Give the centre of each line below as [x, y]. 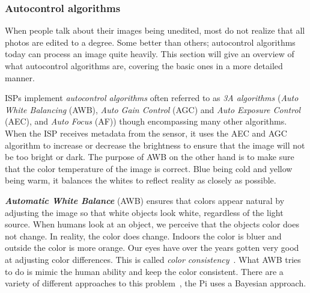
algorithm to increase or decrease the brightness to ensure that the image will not [155, 145]
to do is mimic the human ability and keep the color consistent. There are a [144, 271]
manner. [20, 77]
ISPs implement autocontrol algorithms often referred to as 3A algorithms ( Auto [152, 98]
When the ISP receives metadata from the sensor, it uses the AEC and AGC [146, 133]
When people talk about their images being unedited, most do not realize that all [155, 30]
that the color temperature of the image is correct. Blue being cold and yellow [149, 168]
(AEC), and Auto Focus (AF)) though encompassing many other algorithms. [146, 121]
